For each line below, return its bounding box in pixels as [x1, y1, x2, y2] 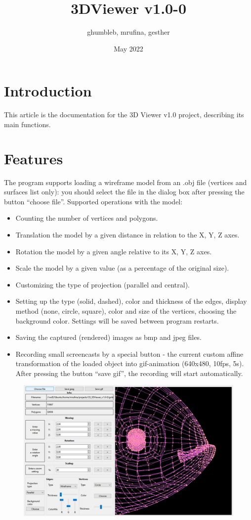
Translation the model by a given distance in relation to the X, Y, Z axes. [15, 229, 240, 239]
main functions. [4, 119, 51, 129]
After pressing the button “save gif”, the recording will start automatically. [15, 368, 243, 378]
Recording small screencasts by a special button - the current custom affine [15, 348, 244, 359]
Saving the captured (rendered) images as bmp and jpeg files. [15, 332, 202, 342]
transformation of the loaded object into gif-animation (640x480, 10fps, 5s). [15, 358, 244, 369]
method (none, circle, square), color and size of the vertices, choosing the [15, 305, 237, 316]
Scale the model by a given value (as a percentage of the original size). [15, 263, 229, 273]
